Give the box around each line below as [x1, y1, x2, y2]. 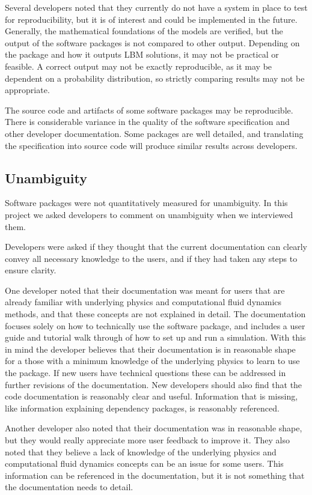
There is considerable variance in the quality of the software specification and [5, 115, 290, 128]
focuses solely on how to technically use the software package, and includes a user [5, 319, 305, 332]
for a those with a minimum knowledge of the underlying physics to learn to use [5, 354, 300, 367]
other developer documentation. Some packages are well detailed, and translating [5, 127, 304, 139]
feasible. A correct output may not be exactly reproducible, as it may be [5, 59, 272, 72]
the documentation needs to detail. [5, 481, 133, 493]
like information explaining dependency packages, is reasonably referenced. [5, 401, 280, 414]
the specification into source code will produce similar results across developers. [5, 139, 298, 151]
